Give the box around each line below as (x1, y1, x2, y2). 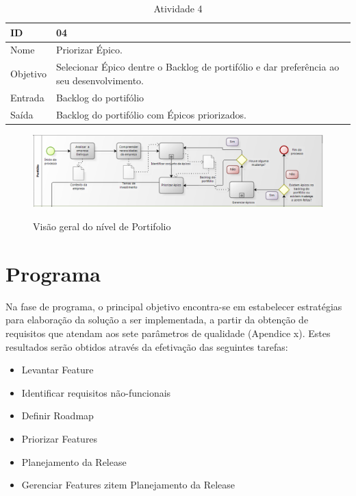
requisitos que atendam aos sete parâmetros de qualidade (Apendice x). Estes (5, 325, 331, 340)
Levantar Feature (21, 362, 94, 377)
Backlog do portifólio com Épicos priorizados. (55, 107, 246, 121)
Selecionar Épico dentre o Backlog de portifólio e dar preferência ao (55, 60, 340, 74)
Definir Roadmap (21, 408, 94, 423)
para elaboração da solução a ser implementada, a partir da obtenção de (5, 312, 309, 327)
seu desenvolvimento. (55, 73, 144, 87)
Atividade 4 (153, 1, 203, 15)
